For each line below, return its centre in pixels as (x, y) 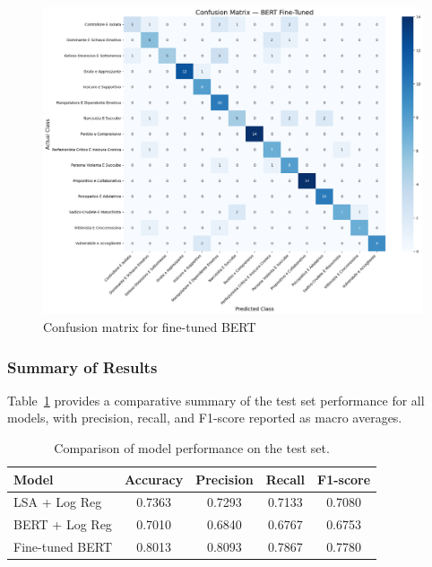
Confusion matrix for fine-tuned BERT (150, 327)
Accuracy (154, 479)
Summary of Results (82, 366)
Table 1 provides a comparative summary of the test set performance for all (216, 400)
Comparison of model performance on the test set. (192, 448)
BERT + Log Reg (63, 524)
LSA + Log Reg (58, 502)
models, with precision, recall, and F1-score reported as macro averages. (205, 418)
